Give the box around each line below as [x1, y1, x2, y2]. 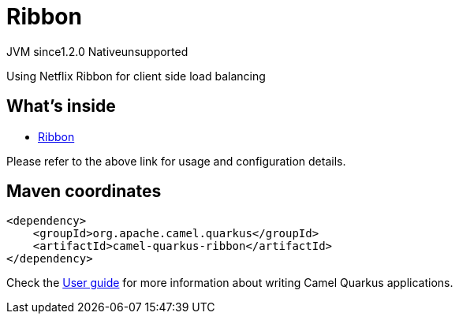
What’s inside [6, 96, 116, 117]
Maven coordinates [6, 181, 162, 202]
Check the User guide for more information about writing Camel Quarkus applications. [6, 276, 453, 290]
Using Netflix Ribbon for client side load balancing [6, 69, 266, 83]
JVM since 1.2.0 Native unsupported [6, 44, 188, 58]
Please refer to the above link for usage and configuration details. [6, 154, 346, 168]
